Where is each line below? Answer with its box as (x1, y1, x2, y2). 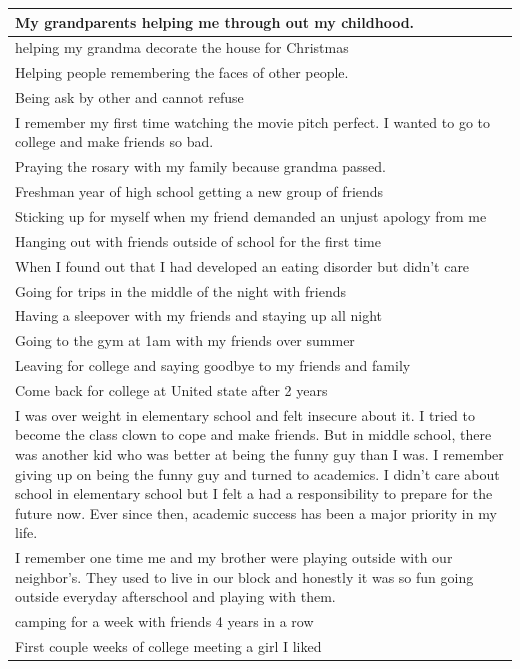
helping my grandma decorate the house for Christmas (15, 37, 349, 58)
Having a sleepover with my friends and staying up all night (15, 305, 383, 326)
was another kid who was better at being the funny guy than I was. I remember (15, 443, 504, 464)
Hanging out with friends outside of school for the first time (15, 230, 382, 251)
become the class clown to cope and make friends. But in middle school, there (15, 424, 492, 445)
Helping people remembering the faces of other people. (15, 62, 349, 83)
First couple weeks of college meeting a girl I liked (15, 636, 322, 657)
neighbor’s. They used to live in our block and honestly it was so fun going (15, 566, 474, 587)
